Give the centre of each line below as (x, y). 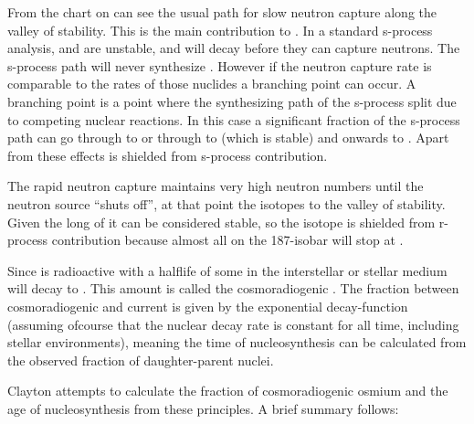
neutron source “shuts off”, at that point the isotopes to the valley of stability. (226, 203)
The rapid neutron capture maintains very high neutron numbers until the (216, 186)
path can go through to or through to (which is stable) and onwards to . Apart (228, 138)
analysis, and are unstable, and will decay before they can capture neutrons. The (234, 48)
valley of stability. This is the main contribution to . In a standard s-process (220, 30)
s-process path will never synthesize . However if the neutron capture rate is (220, 65)
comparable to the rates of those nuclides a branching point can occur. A (212, 84)
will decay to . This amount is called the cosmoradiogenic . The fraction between (233, 288)
